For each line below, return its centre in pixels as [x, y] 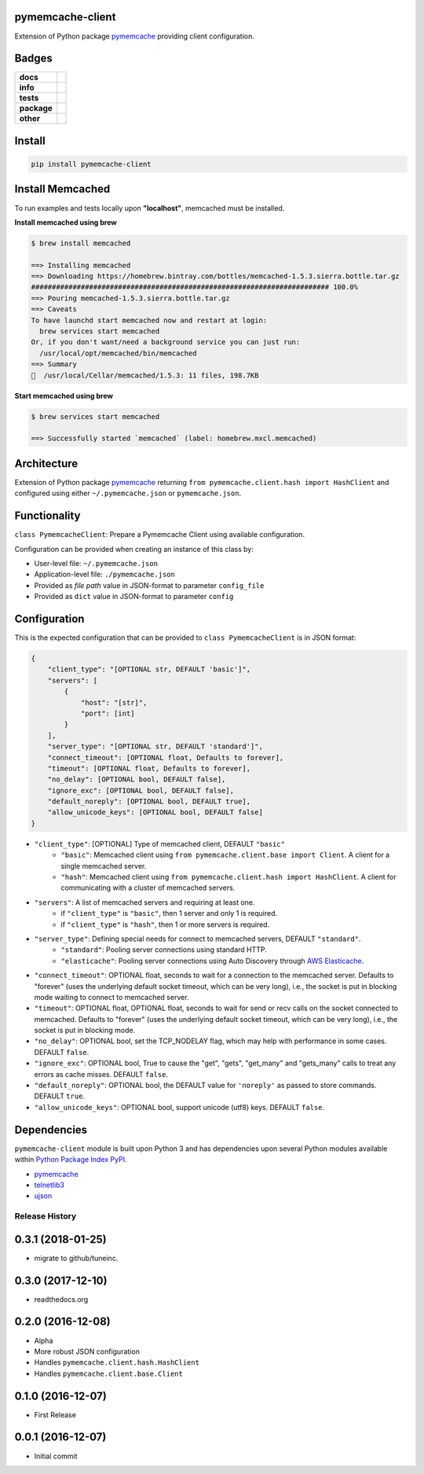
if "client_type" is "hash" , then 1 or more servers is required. [165, 924]
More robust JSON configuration [87, 1351]
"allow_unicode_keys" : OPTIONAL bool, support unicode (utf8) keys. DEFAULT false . [179, 1107]
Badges [33, 59]
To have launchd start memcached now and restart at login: [149, 320]
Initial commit [56, 1456]
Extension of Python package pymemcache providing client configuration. [135, 36]
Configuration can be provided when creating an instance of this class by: [134, 549]
